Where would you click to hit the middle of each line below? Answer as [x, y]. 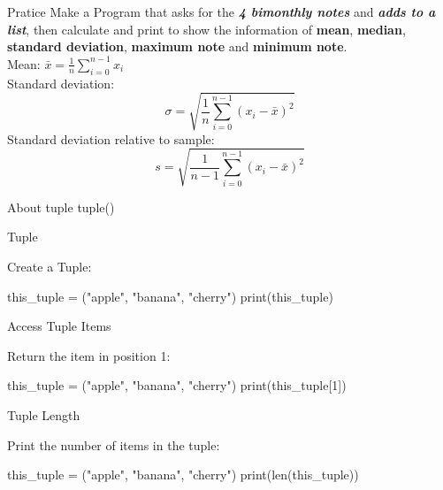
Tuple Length [44, 415]
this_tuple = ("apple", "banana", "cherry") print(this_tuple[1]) [177, 385]
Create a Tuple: [50, 267]
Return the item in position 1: [89, 355]
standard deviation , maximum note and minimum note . [177, 46]
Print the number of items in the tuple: [114, 444]
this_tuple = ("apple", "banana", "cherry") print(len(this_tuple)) [183, 475]
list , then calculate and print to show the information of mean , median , [206, 29]
